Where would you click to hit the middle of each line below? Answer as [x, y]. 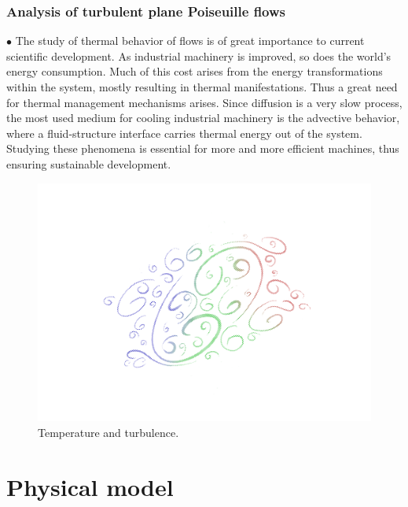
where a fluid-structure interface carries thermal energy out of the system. [184, 133]
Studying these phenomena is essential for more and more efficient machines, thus [203, 148]
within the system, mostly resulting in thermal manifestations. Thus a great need [202, 87]
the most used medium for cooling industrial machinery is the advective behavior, [203, 118]
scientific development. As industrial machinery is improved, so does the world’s [199, 56]
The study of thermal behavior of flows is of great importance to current [190, 41]
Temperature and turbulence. [108, 432]
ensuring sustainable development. [89, 163]
